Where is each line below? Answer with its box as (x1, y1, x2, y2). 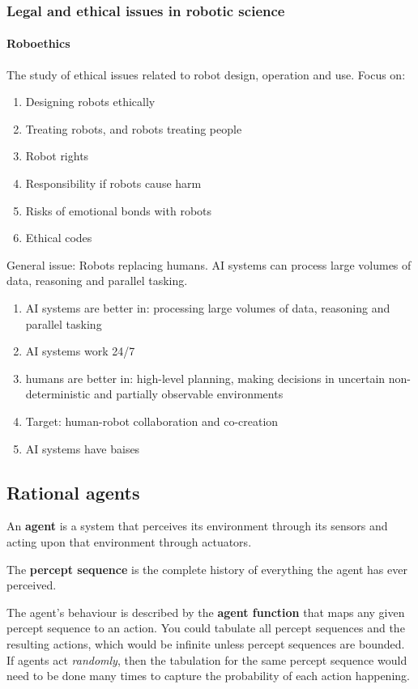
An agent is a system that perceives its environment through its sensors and (6, 517, 388, 534)
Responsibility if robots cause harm (25, 175, 202, 192)
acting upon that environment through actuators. (6, 533, 252, 550)
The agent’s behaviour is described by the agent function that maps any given (6, 603, 405, 620)
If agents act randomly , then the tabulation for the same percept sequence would (6, 651, 407, 668)
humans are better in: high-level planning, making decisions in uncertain (25, 369, 386, 386)
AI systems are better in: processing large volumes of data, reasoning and (25, 299, 390, 316)
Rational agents (6, 479, 140, 504)
